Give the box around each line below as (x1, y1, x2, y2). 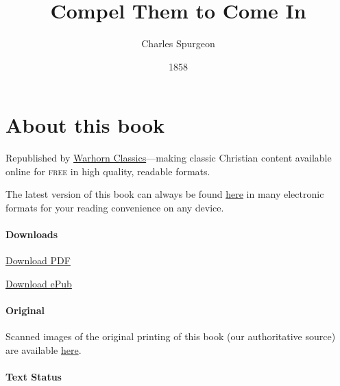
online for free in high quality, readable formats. (5, 164, 210, 178)
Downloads (5, 227, 58, 242)
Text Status (5, 370, 62, 384)
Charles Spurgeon (141, 36, 215, 51)
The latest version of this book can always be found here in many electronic (5, 187, 324, 201)
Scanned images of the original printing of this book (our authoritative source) (5, 329, 336, 344)
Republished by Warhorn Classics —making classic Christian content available (5, 151, 332, 165)
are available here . (5, 343, 82, 357)
